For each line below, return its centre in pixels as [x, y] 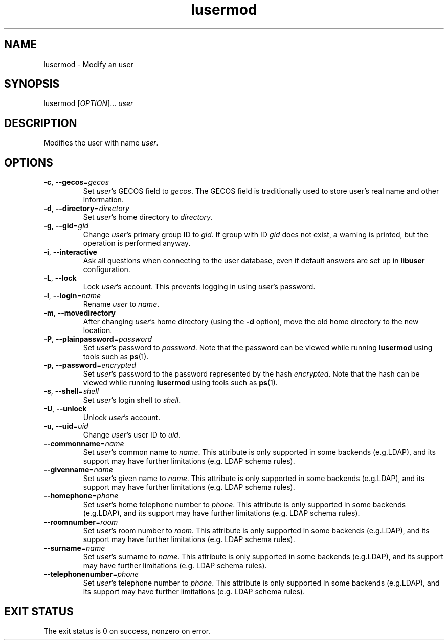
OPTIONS [29, 162]
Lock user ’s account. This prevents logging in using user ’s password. [199, 287]
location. [98, 330]
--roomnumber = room [81, 522]
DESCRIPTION [41, 123]
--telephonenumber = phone [91, 574]
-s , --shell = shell [71, 391]
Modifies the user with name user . [101, 143]
